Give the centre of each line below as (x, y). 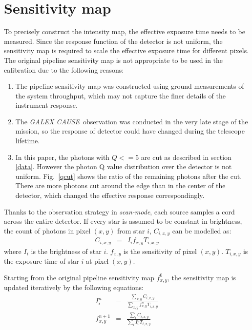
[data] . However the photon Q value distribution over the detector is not (124, 166)
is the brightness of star (66, 251)
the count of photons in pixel (47, 230)
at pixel (97, 261)
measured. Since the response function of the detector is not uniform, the (113, 41)
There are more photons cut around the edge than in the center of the (120, 185)
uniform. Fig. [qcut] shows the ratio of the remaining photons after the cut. (129, 176)
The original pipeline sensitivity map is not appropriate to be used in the (114, 60)
